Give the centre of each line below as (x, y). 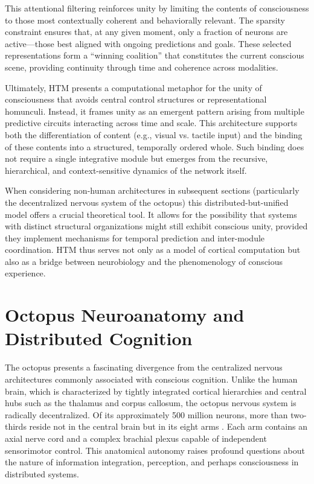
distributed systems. (42, 473)
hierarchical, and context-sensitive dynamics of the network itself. (126, 170)
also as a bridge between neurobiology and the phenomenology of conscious (144, 261)
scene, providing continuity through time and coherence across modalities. (142, 67)
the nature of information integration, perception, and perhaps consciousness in (152, 462)
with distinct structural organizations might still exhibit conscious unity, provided (156, 226)
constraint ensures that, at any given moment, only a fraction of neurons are (146, 32)
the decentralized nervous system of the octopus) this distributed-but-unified (147, 202)
